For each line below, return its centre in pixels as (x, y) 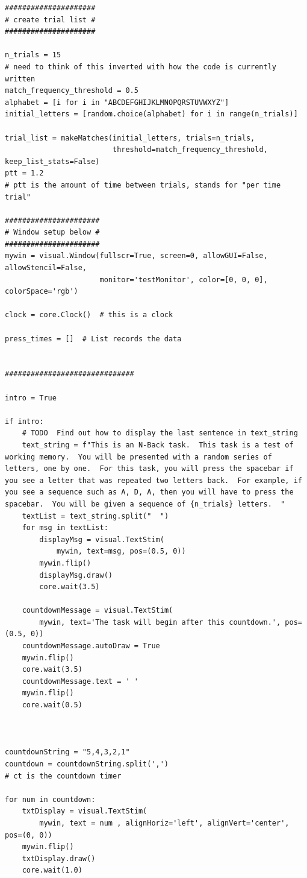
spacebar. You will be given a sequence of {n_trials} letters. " (145, 504)
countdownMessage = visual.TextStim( (98, 611)
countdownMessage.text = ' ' (80, 681)
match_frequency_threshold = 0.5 (72, 91)
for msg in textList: (65, 528)
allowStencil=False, (46, 268)
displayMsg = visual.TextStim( (102, 539)
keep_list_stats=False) (52, 161)
